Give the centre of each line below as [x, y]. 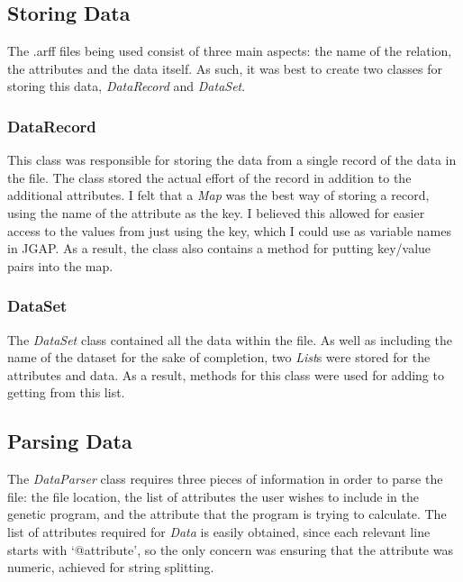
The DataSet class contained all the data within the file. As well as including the [230, 339]
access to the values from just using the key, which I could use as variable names [229, 230]
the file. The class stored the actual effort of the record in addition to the [209, 177]
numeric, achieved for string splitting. [111, 567]
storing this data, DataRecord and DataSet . [127, 86]
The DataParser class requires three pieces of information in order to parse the [225, 479]
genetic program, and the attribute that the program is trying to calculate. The [227, 514]
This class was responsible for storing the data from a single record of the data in [232, 160]
